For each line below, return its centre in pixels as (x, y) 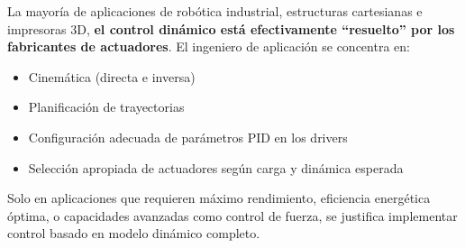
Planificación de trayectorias (106, 107)
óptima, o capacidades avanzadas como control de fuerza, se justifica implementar (232, 215)
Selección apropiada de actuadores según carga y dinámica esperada (216, 167)
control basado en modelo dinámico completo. (134, 233)
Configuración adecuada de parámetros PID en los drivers (188, 137)
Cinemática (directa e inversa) (112, 76)
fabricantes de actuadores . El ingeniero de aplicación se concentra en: (209, 46)
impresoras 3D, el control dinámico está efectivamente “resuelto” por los (231, 28)
